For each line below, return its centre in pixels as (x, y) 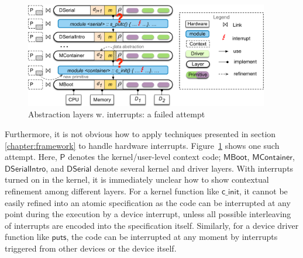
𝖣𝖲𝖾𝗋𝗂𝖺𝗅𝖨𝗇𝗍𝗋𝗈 (25, 169)
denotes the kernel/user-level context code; (144, 157)
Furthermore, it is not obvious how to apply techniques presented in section (140, 134)
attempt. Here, (31, 157)
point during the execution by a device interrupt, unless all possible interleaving (148, 214)
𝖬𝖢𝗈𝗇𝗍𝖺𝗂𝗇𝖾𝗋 (272, 158)
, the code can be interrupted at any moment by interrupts (172, 237)
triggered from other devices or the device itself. (91, 248)
